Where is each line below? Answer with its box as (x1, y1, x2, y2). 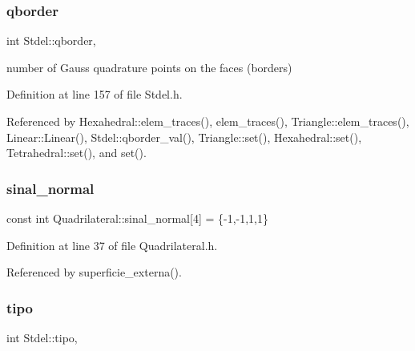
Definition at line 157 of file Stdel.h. (6, 86, 183, 103)
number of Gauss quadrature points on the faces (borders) (6, 58, 292, 75)
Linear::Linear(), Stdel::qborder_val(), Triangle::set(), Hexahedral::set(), (6, 128, 362, 145)
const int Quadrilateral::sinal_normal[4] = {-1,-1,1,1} (6, 210, 268, 226)
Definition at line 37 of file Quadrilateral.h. (6, 236, 218, 253)
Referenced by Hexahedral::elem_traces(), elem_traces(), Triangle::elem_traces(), (6, 113, 409, 129)
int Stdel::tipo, (6, 329, 78, 345)
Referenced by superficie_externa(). (6, 264, 182, 280)
